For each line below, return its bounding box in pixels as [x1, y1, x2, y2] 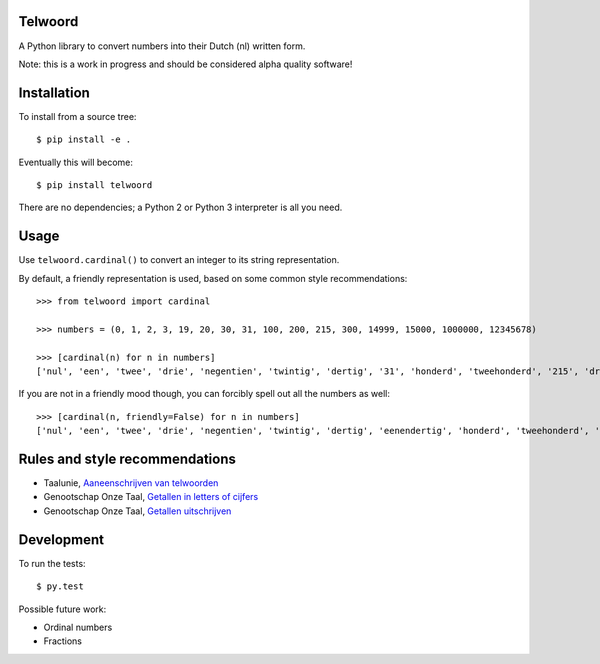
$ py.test [36, 581, 84, 592]
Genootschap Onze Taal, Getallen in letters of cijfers [43, 491, 259, 503]
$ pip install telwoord [36, 179, 153, 190]
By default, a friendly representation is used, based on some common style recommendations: [18, 272, 408, 284]
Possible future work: [18, 603, 107, 615]
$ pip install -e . [36, 134, 132, 145]
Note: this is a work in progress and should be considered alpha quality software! [18, 58, 353, 70]
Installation [18, 84, 90, 101]
